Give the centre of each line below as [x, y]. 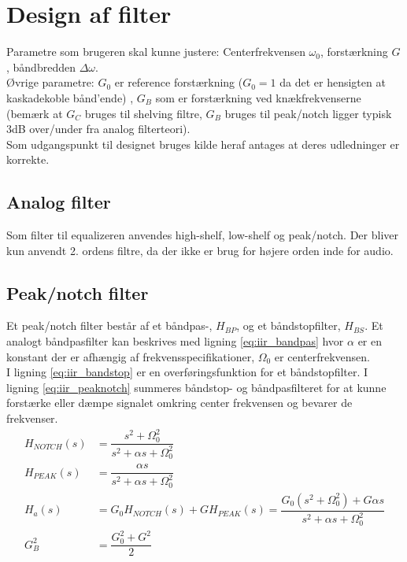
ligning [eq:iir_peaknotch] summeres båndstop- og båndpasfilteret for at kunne [196, 387]
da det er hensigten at [333, 82]
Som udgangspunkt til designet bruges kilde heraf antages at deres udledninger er [203, 144]
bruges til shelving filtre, [143, 113]
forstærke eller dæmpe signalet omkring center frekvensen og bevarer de [179, 403]
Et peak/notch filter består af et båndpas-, [109, 325]
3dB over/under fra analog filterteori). [98, 129]
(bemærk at [35, 113]
